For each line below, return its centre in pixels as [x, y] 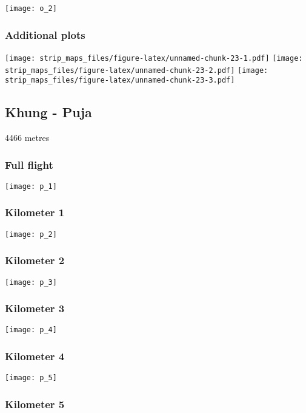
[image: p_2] [31, 234]
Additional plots [45, 34]
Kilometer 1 [35, 212]
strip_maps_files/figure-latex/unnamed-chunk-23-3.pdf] [120, 80]
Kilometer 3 [35, 308]
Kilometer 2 [35, 260]
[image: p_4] [31, 330]
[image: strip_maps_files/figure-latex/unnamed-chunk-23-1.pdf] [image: [154, 58]
